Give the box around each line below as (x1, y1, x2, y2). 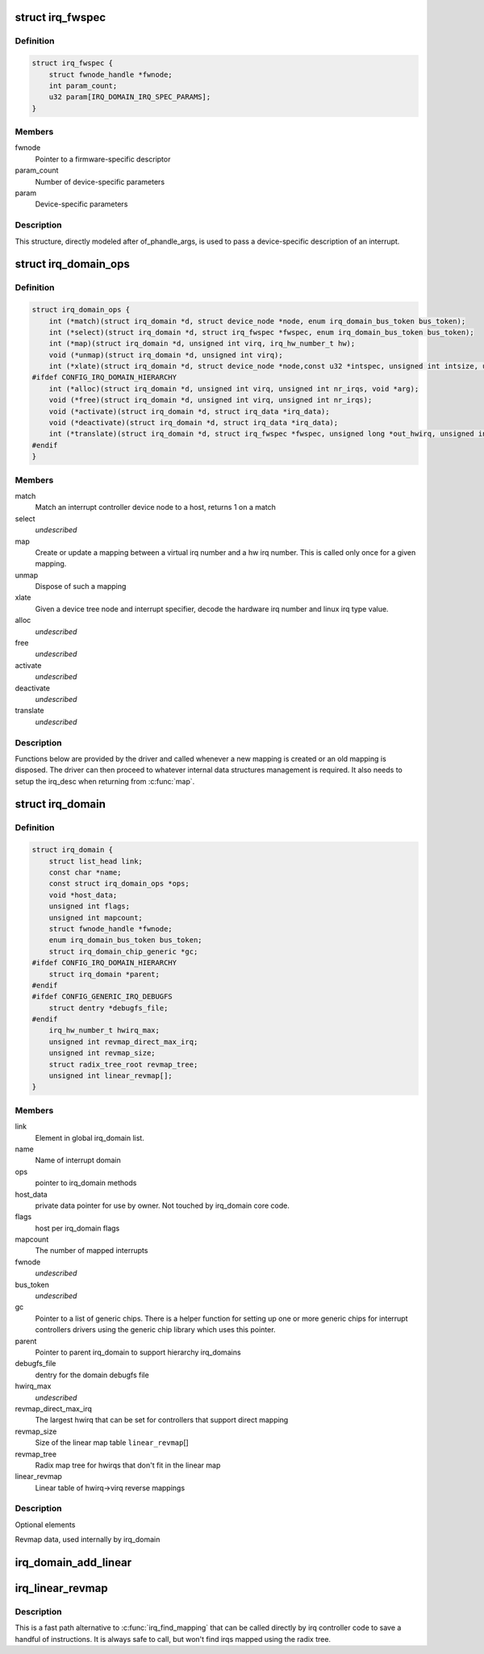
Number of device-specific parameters (35, 177, 165, 186)
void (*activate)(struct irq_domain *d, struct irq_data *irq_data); (48, 407, 330, 416)
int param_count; (48, 81, 118, 90)
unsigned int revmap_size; (48, 1049, 156, 1058)
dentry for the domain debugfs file (35, 1370, 149, 1380)
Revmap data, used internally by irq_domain (15, 1535, 161, 1544)
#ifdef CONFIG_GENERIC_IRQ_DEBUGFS (31, 992, 173, 1001)
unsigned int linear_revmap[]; (48, 1071, 173, 1080)
